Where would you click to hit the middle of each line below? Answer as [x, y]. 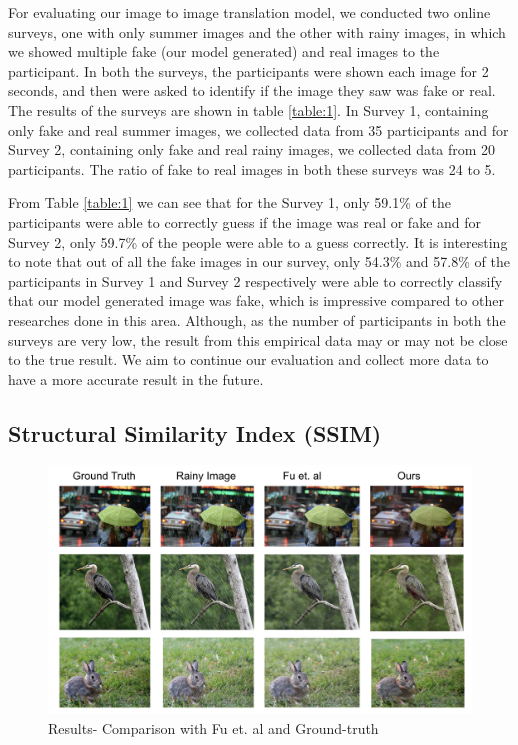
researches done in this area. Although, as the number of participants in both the [257, 319]
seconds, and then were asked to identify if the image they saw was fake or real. [252, 90]
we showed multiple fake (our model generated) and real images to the [224, 51]
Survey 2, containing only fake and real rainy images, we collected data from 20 [252, 149]
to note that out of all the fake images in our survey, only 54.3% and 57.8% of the [259, 261]
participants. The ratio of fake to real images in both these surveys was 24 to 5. [252, 168]
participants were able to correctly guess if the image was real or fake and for [245, 221]
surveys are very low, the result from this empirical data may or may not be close [258, 339]
